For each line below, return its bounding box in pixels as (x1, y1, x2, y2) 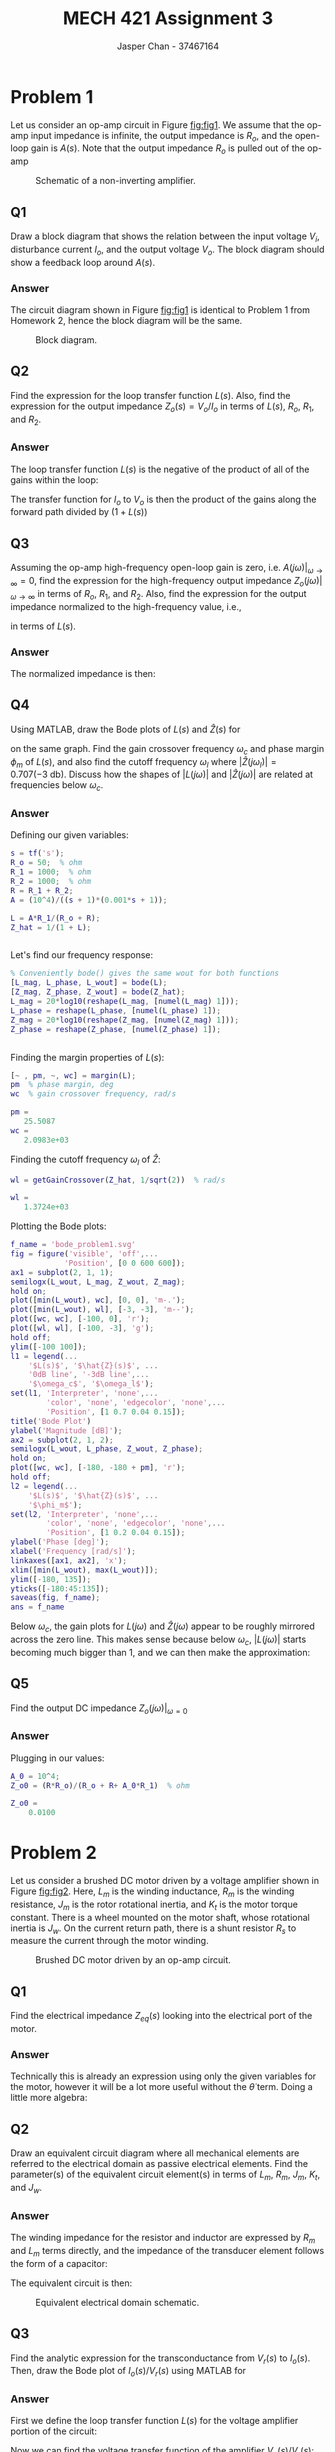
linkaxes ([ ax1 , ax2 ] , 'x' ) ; (10, 1555, 128, 1566)
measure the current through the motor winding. (10, 1935, 209, 1947)
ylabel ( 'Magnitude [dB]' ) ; (10, 1425, 123, 1436)
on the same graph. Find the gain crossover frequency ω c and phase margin (10, 742, 325, 757)
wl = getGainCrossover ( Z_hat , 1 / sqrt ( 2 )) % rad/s (10, 1175, 226, 1185)
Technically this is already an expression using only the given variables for (10, 2070, 317, 2082)
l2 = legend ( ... (10, 1481, 78, 1491)
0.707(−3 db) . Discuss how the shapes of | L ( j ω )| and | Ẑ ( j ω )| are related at (10, 768, 313, 781)
